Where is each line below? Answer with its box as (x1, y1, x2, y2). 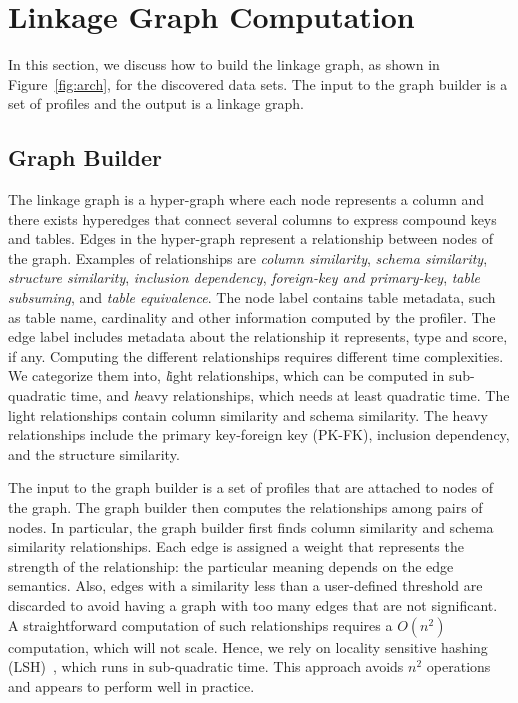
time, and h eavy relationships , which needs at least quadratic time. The (70, 385, 510, 406)
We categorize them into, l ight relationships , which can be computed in (8, 365, 445, 386)
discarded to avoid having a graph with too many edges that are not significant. (8, 594, 498, 615)
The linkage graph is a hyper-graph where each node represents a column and (8, 189, 485, 210)
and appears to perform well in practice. (8, 675, 255, 696)
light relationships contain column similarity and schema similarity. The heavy (8, 404, 489, 425)
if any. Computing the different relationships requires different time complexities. (8, 345, 504, 366)
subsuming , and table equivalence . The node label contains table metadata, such (8, 287, 496, 308)
